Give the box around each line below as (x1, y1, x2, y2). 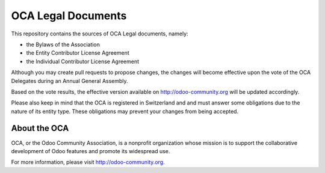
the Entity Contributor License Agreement (26, 49, 129, 56)
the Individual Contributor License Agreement (26, 58, 140, 65)
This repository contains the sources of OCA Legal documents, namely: (11, 30, 189, 37)
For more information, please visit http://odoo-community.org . (11, 159, 165, 166)
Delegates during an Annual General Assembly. (11, 77, 129, 84)
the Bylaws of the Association (26, 41, 101, 48)
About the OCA (11, 123, 69, 133)
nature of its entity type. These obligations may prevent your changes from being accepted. (11, 108, 239, 115)
